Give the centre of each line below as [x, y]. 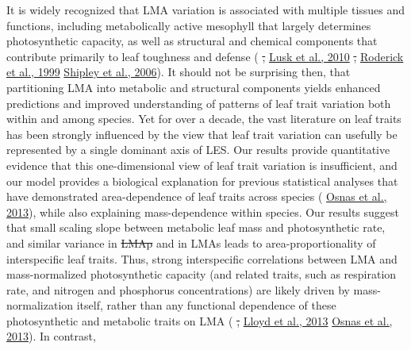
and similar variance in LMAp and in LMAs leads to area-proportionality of [191, 242]
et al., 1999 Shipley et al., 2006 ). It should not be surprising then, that [179, 72]
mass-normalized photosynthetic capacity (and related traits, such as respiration [202, 274]
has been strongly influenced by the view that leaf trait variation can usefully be [202, 134]
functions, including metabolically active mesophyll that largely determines [189, 25]
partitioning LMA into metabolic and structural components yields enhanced [194, 87]
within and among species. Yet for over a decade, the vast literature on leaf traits [204, 119]
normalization [40, 305]
